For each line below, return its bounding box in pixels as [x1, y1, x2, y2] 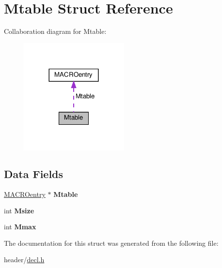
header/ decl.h [4, 254, 45, 264]
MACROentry [4, 189, 46, 199]
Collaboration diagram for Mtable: [4, 26, 107, 36]
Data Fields [4, 166, 63, 181]
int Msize [4, 205, 34, 215]
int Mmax [4, 222, 36, 232]
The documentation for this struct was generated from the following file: [4, 238, 219, 248]
